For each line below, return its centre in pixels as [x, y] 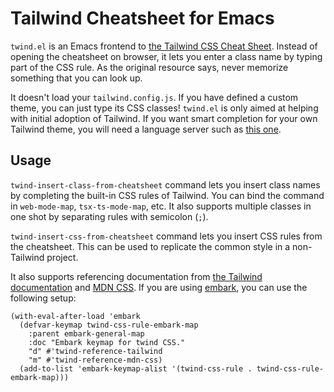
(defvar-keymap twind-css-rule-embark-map [109, 325]
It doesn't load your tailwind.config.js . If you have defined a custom [154, 97]
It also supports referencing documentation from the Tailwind [136, 276]
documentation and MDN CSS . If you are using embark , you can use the [159, 287]
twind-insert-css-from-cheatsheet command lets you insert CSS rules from [166, 236]
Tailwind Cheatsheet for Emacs [142, 18]
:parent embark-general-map [86, 333]
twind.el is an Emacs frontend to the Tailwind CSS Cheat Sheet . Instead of [164, 46]
